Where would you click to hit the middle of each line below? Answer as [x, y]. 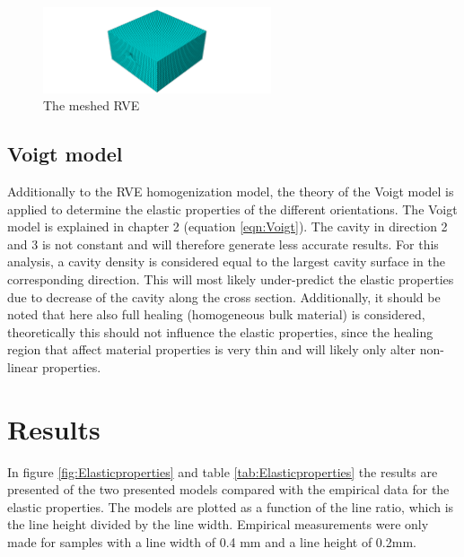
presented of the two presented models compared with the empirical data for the [228, 489]
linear [23, 366]
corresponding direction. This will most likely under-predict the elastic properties [231, 279]
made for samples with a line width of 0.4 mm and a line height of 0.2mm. [212, 542]
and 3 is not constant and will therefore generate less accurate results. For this [223, 244]
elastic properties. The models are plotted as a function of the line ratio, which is [231, 506]
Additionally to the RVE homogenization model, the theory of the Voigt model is [231, 191]
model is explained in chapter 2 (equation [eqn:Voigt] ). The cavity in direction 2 [228, 226]
